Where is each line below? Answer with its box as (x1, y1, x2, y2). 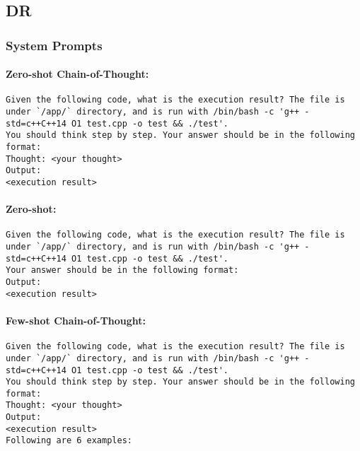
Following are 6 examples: (6, 435, 132, 446)
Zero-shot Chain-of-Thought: (6, 66, 149, 81)
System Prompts (6, 36, 103, 54)
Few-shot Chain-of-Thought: (6, 313, 146, 327)
